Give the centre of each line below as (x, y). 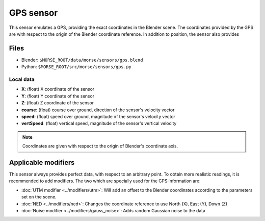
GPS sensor (34, 13)
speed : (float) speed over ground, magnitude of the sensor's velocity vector (98, 116)
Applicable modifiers (42, 162)
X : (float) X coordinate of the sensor (58, 89)
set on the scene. (39, 197)
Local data (22, 79)
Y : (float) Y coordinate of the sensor (58, 96)
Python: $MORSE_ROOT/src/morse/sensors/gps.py (76, 67)
